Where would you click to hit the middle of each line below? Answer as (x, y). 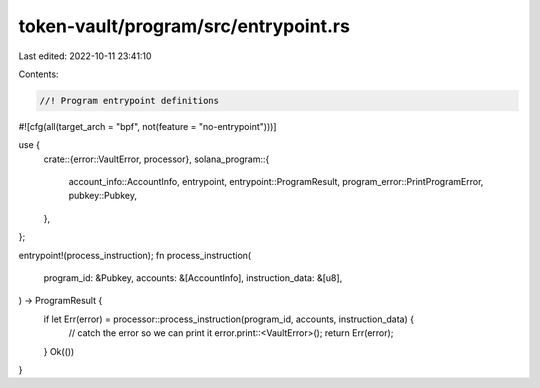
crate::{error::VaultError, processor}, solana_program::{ (156, 159)
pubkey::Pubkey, (102, 196)
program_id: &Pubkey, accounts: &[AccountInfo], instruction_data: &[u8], (193, 278)
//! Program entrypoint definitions (129, 100)
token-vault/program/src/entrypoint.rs (184, 26)
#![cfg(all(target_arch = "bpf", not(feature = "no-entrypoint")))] (147, 126)
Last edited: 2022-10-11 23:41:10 (85, 56)
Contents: (38, 74)
